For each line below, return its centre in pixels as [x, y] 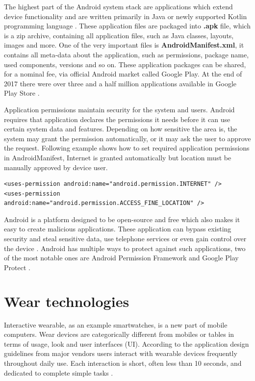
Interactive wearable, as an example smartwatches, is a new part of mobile [116, 324]
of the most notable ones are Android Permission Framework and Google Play [121, 258]
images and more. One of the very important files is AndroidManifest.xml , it [124, 45]
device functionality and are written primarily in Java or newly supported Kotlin [126, 16]
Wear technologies [67, 301]
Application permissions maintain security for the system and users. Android [119, 109]
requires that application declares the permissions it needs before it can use [117, 119]
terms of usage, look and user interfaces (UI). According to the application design [127, 343]
